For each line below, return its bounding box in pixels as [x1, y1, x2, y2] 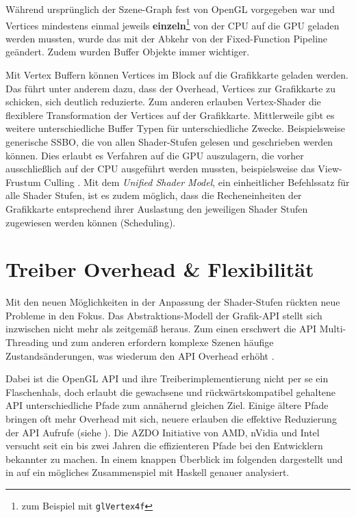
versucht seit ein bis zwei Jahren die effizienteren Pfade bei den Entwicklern [5, 438, 323, 453]
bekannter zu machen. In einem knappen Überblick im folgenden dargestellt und [5, 451, 343, 466]
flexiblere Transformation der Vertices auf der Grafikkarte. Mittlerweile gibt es [5, 107, 335, 122]
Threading [5, 335, 49, 349]
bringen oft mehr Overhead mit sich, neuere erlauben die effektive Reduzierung [5, 412, 337, 426]
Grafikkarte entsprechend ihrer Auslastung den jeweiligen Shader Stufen [5, 201, 308, 215]
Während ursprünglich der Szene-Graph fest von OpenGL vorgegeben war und [5, 2, 335, 16]
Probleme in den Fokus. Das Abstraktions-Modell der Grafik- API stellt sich [5, 308, 322, 322]
